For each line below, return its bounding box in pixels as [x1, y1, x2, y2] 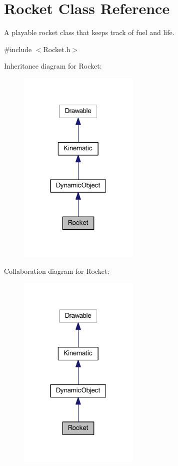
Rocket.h [43, 44, 70, 54]
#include [4, 44, 32, 54]
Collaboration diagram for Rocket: [4, 265, 109, 276]
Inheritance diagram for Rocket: [4, 61, 102, 71]
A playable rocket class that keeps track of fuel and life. [4, 27, 174, 38]
